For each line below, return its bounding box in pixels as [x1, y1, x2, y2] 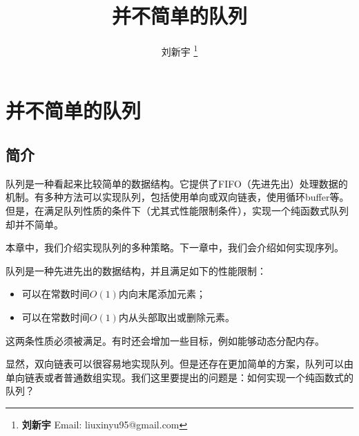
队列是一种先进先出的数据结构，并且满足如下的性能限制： [6, 263, 266, 278]
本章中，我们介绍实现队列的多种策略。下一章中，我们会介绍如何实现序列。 [6, 240, 344, 255]
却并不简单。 [6, 217, 64, 231]
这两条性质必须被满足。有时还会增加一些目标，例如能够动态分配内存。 [6, 333, 324, 347]
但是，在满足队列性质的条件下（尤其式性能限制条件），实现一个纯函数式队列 [6, 203, 349, 217]
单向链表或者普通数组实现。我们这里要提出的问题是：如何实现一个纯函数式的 [6, 370, 353, 384]
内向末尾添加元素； [118, 287, 206, 301]
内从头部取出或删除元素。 [118, 309, 235, 324]
